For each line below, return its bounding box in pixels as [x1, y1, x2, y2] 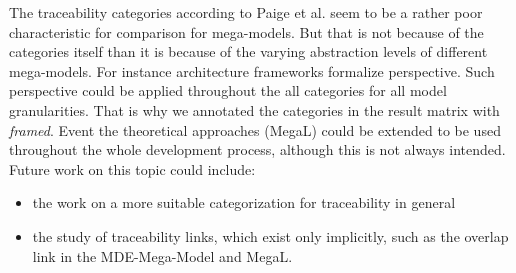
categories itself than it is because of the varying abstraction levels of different [9, 41, 488, 62]
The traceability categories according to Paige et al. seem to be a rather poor [9, 2, 483, 22]
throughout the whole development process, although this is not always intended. [9, 139, 506, 160]
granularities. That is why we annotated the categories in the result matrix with [9, 99, 500, 120]
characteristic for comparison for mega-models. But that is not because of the [9, 21, 484, 42]
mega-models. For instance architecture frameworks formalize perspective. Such [9, 60, 495, 81]
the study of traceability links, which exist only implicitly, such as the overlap [32, 225, 509, 246]
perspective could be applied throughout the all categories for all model [9, 80, 447, 101]
